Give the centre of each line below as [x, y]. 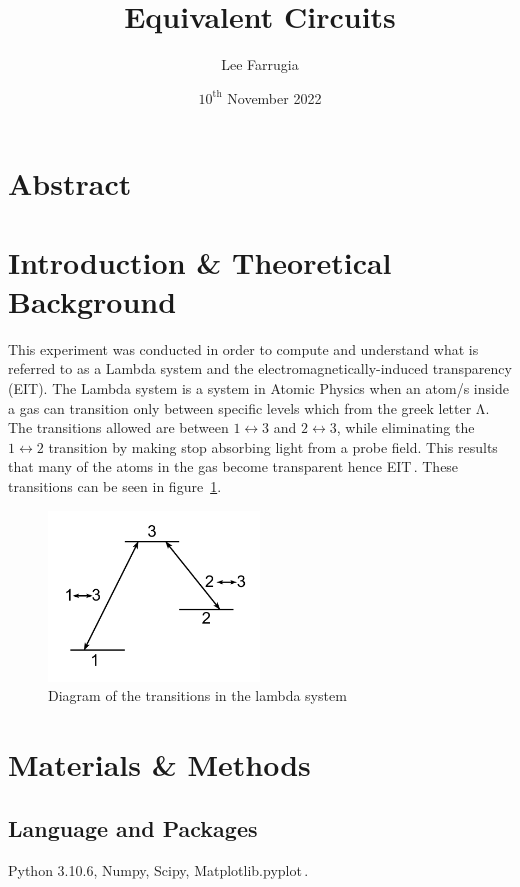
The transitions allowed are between [118, 427]
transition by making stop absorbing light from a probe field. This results [273, 446]
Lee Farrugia [260, 64]
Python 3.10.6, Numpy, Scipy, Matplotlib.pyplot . [158, 869]
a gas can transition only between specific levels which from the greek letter [240, 407]
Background [92, 300]
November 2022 [274, 97]
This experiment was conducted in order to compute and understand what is [243, 348]
